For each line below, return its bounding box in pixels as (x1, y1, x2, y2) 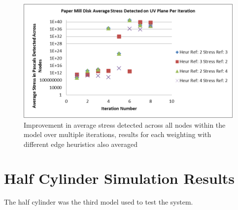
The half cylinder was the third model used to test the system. (4, 196, 193, 207)
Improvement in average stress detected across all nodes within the (24, 119, 226, 130)
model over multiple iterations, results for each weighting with (24, 129, 211, 140)
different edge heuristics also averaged (24, 139, 137, 149)
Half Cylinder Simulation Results (4, 168, 235, 188)
